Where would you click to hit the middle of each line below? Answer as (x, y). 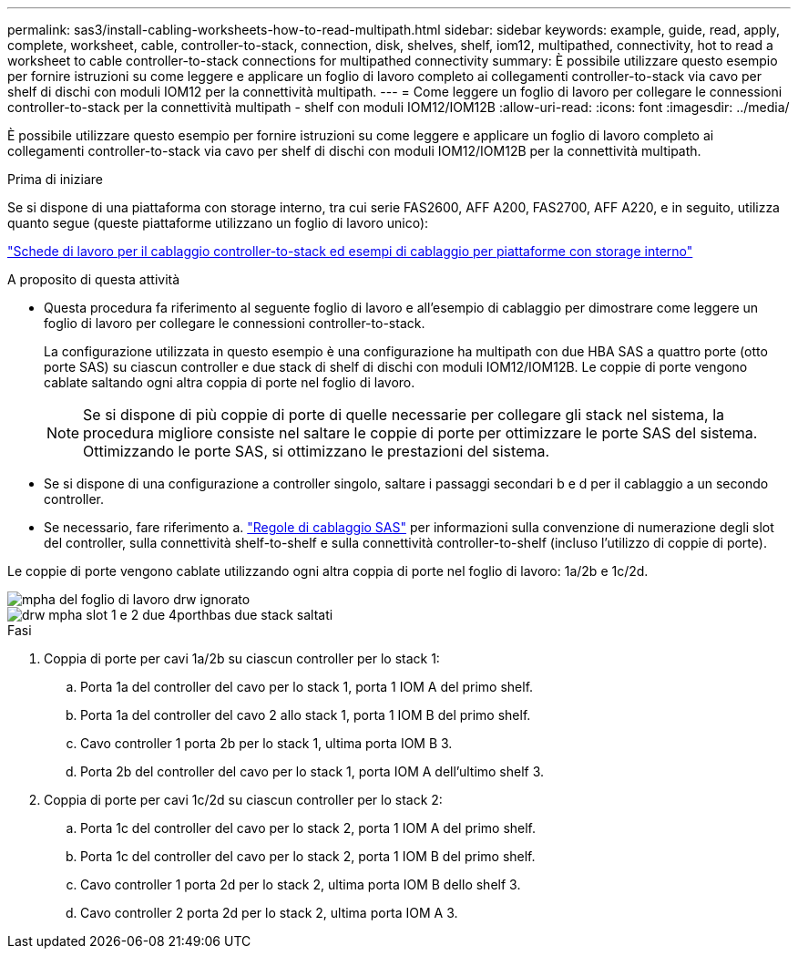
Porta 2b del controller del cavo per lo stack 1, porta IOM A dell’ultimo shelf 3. (312, 771)
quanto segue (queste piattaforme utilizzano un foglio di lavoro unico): (218, 223)
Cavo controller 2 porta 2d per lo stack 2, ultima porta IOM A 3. (269, 913)
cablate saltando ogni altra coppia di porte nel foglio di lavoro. (230, 382)
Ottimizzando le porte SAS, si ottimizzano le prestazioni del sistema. (317, 451)
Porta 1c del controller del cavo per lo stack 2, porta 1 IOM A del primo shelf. (308, 828)
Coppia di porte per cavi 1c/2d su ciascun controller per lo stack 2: (243, 800)
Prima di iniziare (55, 179)
